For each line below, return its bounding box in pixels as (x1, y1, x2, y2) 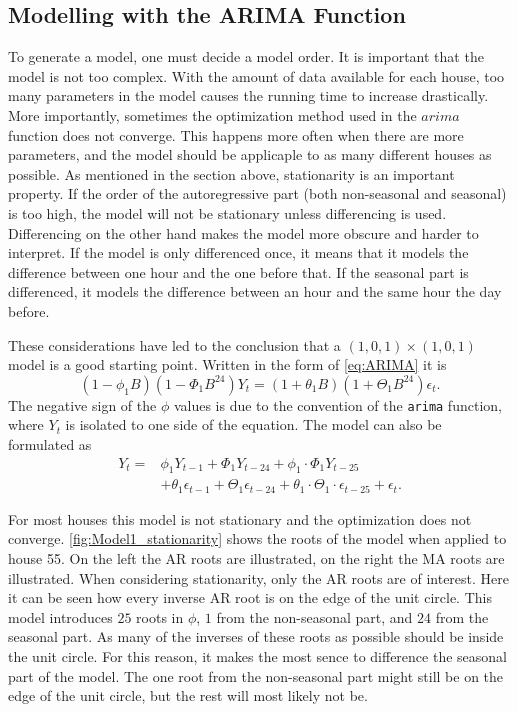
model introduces (8, 606, 113, 627)
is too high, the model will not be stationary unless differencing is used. (8, 202, 447, 223)
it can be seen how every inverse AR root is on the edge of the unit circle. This (8, 587, 492, 608)
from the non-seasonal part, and (216, 606, 413, 627)
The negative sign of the (8, 394, 157, 415)
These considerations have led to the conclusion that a (8, 334, 341, 355)
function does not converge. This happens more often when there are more (8, 124, 464, 145)
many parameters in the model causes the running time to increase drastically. (8, 85, 489, 106)
